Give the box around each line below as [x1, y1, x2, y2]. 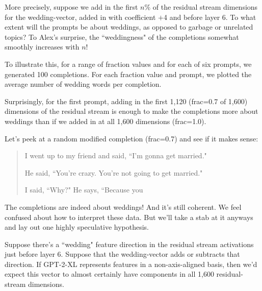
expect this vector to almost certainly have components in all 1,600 [5, 269, 214, 279]
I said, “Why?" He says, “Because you [24, 184, 143, 195]
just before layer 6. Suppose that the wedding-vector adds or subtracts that [5, 249, 240, 259]
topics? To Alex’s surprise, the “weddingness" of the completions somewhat [5, 31, 239, 42]
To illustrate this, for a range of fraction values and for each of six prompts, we [5, 58, 252, 69]
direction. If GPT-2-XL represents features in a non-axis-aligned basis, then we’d [5, 258, 257, 269]
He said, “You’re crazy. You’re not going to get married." [24, 167, 203, 178]
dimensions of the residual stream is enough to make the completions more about [5, 106, 258, 116]
